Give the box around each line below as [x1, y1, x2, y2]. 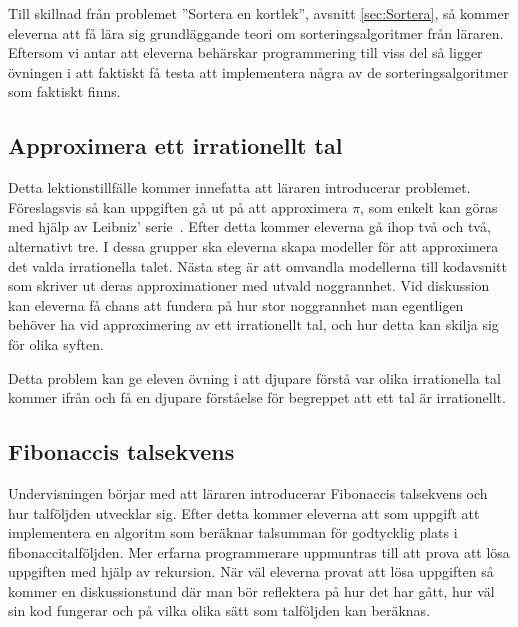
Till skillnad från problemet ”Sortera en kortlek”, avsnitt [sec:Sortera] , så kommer [8, 3, 510, 23]
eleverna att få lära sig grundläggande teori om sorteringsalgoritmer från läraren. [8, 22, 504, 43]
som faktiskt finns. [8, 81, 121, 102]
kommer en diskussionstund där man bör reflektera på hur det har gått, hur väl [8, 580, 495, 601]
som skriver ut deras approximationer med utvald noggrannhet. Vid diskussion [8, 275, 490, 296]
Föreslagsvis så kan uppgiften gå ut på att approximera [8, 196, 348, 217]
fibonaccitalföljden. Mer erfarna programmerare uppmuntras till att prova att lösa [8, 541, 510, 562]
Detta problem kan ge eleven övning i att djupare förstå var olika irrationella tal [8, 367, 501, 388]
